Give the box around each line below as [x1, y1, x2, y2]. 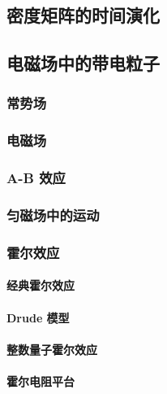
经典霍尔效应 [6, 277, 75, 294]
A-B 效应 [6, 168, 66, 188]
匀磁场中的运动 [6, 205, 100, 225]
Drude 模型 [6, 309, 70, 326]
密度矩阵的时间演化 [6, 2, 160, 28]
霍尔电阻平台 [6, 372, 75, 389]
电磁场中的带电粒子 [6, 50, 160, 76]
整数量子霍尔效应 [6, 340, 97, 357]
